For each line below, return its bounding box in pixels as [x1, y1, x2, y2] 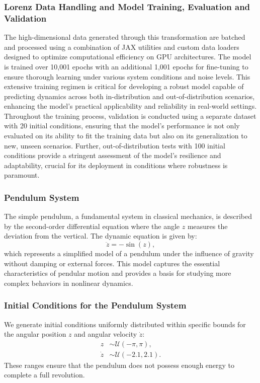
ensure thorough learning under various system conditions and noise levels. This [4, 71, 250, 82]
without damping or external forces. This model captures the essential [4, 258, 220, 268]
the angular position [4, 329, 66, 339]
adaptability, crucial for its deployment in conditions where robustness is [4, 160, 228, 170]
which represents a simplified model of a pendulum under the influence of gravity [4, 248, 254, 259]
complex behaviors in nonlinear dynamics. [4, 277, 133, 288]
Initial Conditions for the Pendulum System [4, 299, 187, 312]
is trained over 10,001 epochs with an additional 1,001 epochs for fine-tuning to [4, 61, 248, 71]
